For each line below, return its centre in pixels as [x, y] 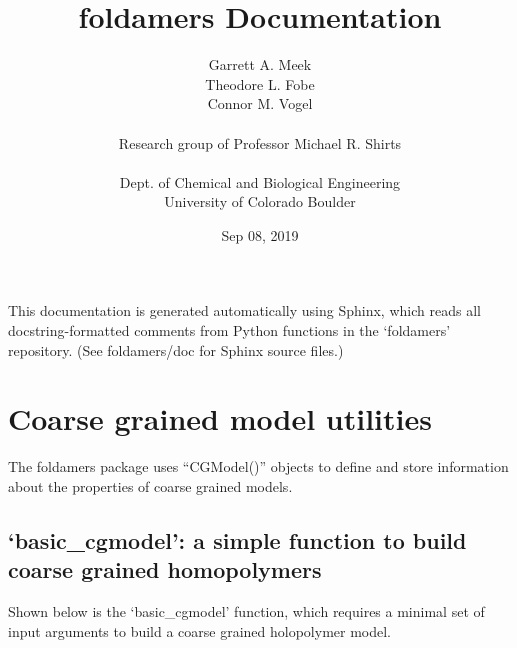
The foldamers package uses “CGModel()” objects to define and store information [258, 466]
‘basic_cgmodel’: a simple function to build [237, 539]
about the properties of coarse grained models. [150, 485]
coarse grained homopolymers [165, 569]
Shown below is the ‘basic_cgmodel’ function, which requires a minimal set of [246, 611]
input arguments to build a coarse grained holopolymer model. [200, 630]
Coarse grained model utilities [220, 418]
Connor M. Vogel [260, 103]
